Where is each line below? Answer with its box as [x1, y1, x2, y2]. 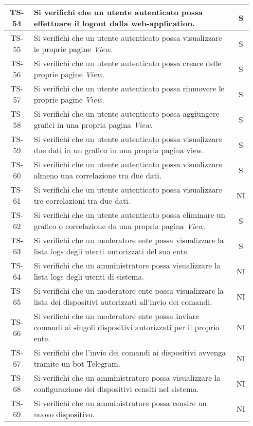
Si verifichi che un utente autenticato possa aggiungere [34, 108, 219, 119]
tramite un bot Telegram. [34, 358, 121, 369]
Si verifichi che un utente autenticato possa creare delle [34, 57, 221, 69]
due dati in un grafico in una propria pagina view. [34, 144, 204, 156]
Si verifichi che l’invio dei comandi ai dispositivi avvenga [34, 347, 226, 358]
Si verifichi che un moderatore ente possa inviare [34, 310, 199, 321]
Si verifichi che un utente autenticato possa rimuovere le [34, 83, 225, 94]
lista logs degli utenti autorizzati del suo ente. [34, 246, 189, 257]
